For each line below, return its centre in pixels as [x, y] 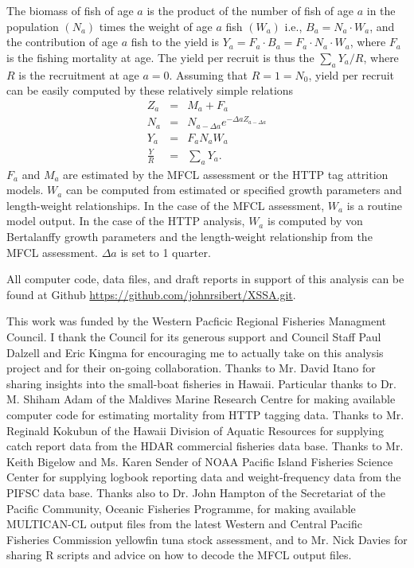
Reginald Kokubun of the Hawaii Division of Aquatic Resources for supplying [195, 430]
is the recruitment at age [79, 74]
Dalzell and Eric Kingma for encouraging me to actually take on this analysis [195, 352]
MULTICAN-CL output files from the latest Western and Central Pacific [184, 524]
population [33, 26]
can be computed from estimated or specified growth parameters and [234, 190]
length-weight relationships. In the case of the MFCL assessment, [166, 205]
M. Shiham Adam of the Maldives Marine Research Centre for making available [201, 399]
